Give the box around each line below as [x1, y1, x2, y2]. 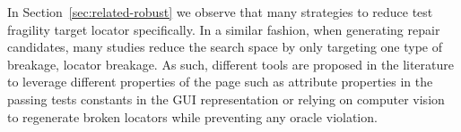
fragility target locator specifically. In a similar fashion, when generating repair [7, 20, 440, 38]
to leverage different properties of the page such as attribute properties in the [7, 72, 433, 91]
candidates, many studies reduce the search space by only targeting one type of [7, 37, 443, 56]
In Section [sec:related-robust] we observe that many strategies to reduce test [7, 3, 433, 21]
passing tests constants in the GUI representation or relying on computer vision [7, 89, 445, 108]
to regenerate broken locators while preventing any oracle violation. [7, 107, 378, 126]
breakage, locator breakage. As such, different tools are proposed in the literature [7, 54, 455, 73]
